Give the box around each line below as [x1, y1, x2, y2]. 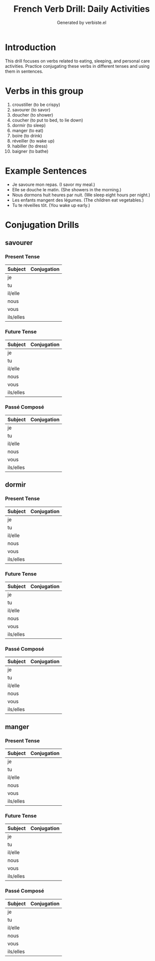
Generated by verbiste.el [56, 20, 107, 25]
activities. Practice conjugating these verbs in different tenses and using [5, 63, 150, 69]
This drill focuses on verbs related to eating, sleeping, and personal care [5, 58, 150, 64]
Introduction [5, 41, 56, 53]
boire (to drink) [12, 133, 42, 139]
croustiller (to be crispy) [12, 102, 61, 107]
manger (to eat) [12, 127, 44, 133]
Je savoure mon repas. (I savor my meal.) [12, 182, 96, 187]
